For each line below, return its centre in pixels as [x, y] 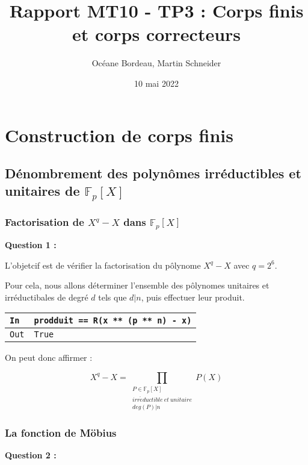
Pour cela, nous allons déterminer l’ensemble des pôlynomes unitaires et [137, 285]
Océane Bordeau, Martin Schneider [156, 63]
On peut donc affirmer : [49, 357]
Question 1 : [31, 244]
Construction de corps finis [119, 135]
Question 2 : [31, 455]
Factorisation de [45, 221]
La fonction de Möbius [61, 432]
